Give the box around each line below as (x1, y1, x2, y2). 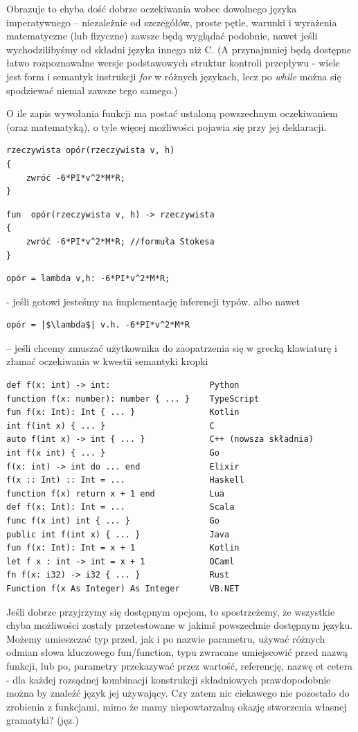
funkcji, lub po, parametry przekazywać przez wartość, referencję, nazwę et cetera (6, 658, 353, 672)
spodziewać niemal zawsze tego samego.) (6, 82, 178, 97)
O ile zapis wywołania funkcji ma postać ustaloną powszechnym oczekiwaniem (6, 106, 339, 120)
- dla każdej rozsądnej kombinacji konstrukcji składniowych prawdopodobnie (6, 672, 331, 686)
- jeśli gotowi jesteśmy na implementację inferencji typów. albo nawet (6, 294, 301, 308)
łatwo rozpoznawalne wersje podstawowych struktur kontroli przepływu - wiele (6, 55, 340, 70)
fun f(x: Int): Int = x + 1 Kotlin (6, 543, 240, 553)
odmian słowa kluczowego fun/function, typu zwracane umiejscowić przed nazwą (6, 645, 348, 659)
